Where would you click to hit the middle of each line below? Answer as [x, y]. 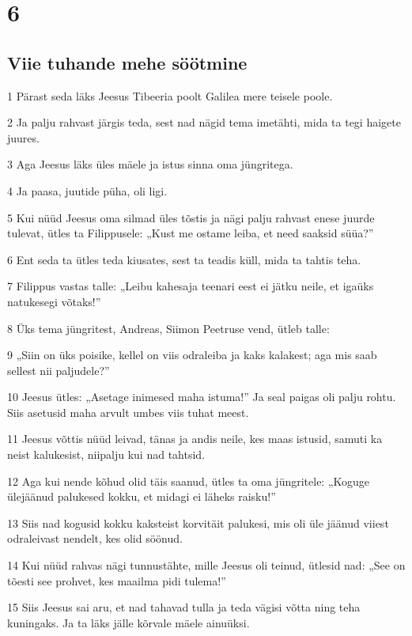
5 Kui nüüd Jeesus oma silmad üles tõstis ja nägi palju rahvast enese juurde [191, 217]
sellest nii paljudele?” [59, 370]
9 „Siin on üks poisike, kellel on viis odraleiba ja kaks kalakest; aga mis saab [192, 355]
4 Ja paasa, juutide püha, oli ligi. [87, 190]
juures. [23, 137]
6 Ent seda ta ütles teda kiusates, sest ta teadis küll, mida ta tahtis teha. [184, 259]
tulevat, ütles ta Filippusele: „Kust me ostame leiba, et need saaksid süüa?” [191, 233]
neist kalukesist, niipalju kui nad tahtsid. [106, 454]
